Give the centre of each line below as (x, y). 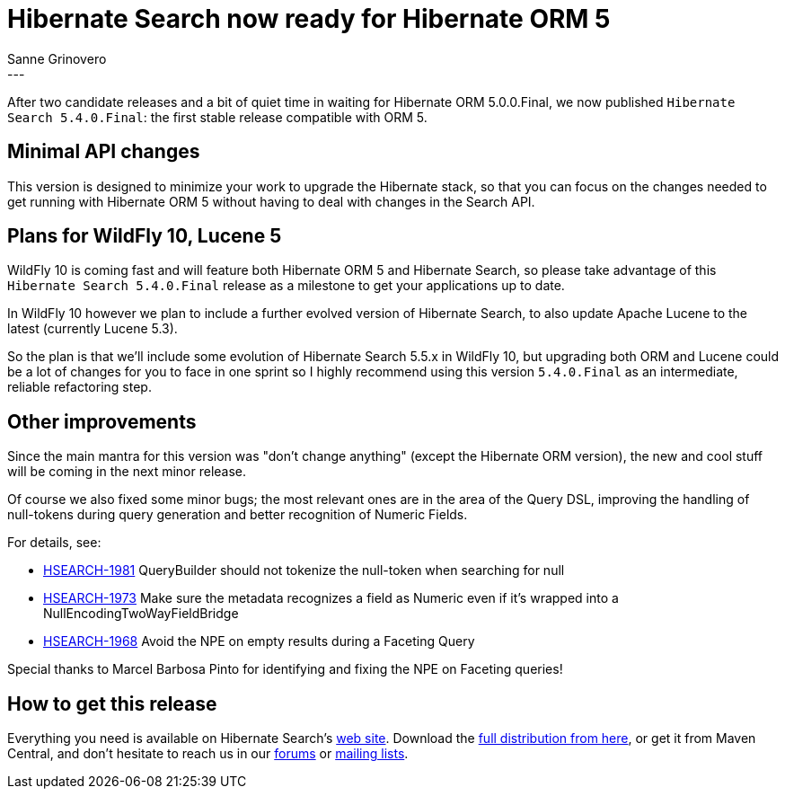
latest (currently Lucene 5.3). (93, 329)
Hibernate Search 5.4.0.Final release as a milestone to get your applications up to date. (286, 286)
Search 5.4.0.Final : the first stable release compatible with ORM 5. (217, 117)
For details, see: (54, 543)
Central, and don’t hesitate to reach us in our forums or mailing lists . (208, 754)
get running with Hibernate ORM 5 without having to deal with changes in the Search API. (271, 201)
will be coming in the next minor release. (127, 472)
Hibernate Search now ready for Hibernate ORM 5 (309, 19)
